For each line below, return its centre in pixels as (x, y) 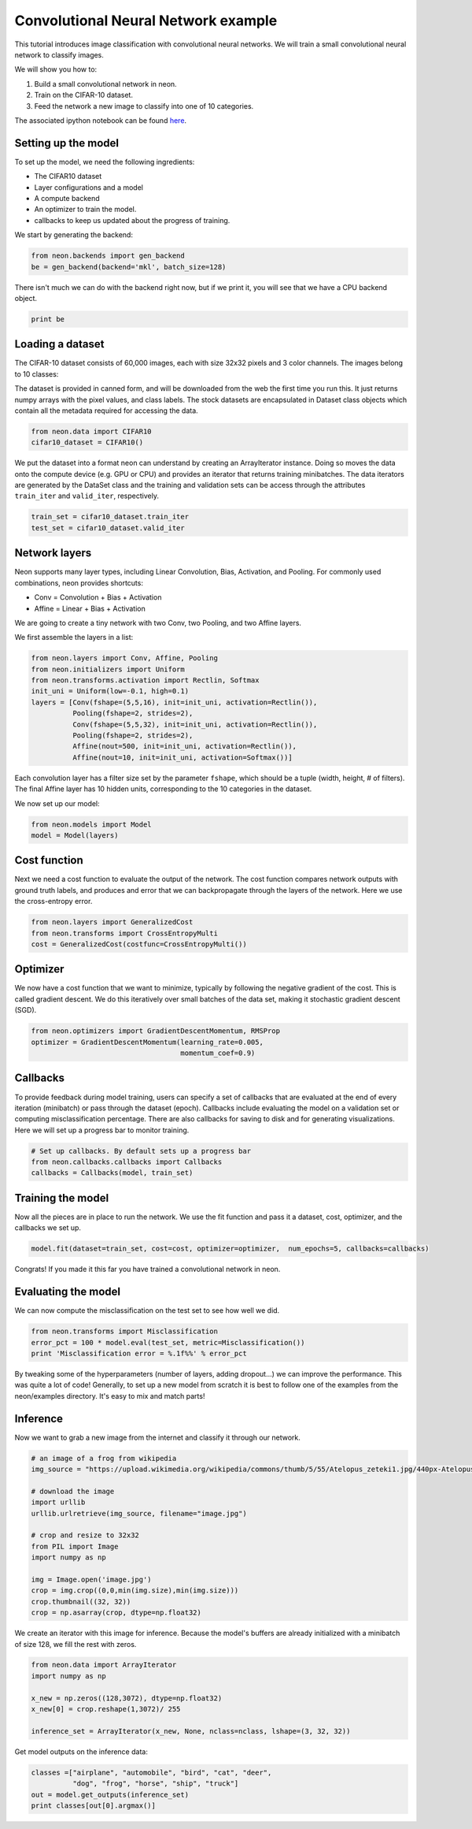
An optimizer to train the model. (85, 210)
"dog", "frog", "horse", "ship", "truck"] (155, 1784)
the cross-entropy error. (53, 901)
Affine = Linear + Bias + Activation (90, 608)
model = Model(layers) (75, 835)
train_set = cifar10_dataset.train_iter (110, 517)
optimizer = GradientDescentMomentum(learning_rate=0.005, (147, 1042)
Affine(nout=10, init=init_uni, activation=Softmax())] (182, 757)
